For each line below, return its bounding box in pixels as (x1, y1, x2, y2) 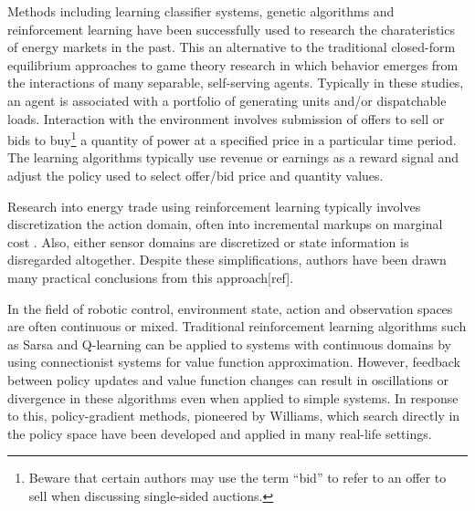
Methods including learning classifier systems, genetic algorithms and (7, 2, 395, 20)
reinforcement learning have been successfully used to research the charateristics (7, 19, 455, 38)
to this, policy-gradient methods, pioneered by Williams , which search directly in (7, 406, 460, 425)
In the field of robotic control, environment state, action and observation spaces (7, 298, 453, 318)
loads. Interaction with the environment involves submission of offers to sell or (7, 109, 445, 128)
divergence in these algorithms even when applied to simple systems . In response (7, 388, 459, 407)
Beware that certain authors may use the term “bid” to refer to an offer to (28, 468, 447, 487)
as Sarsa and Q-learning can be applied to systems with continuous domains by (7, 334, 451, 353)
